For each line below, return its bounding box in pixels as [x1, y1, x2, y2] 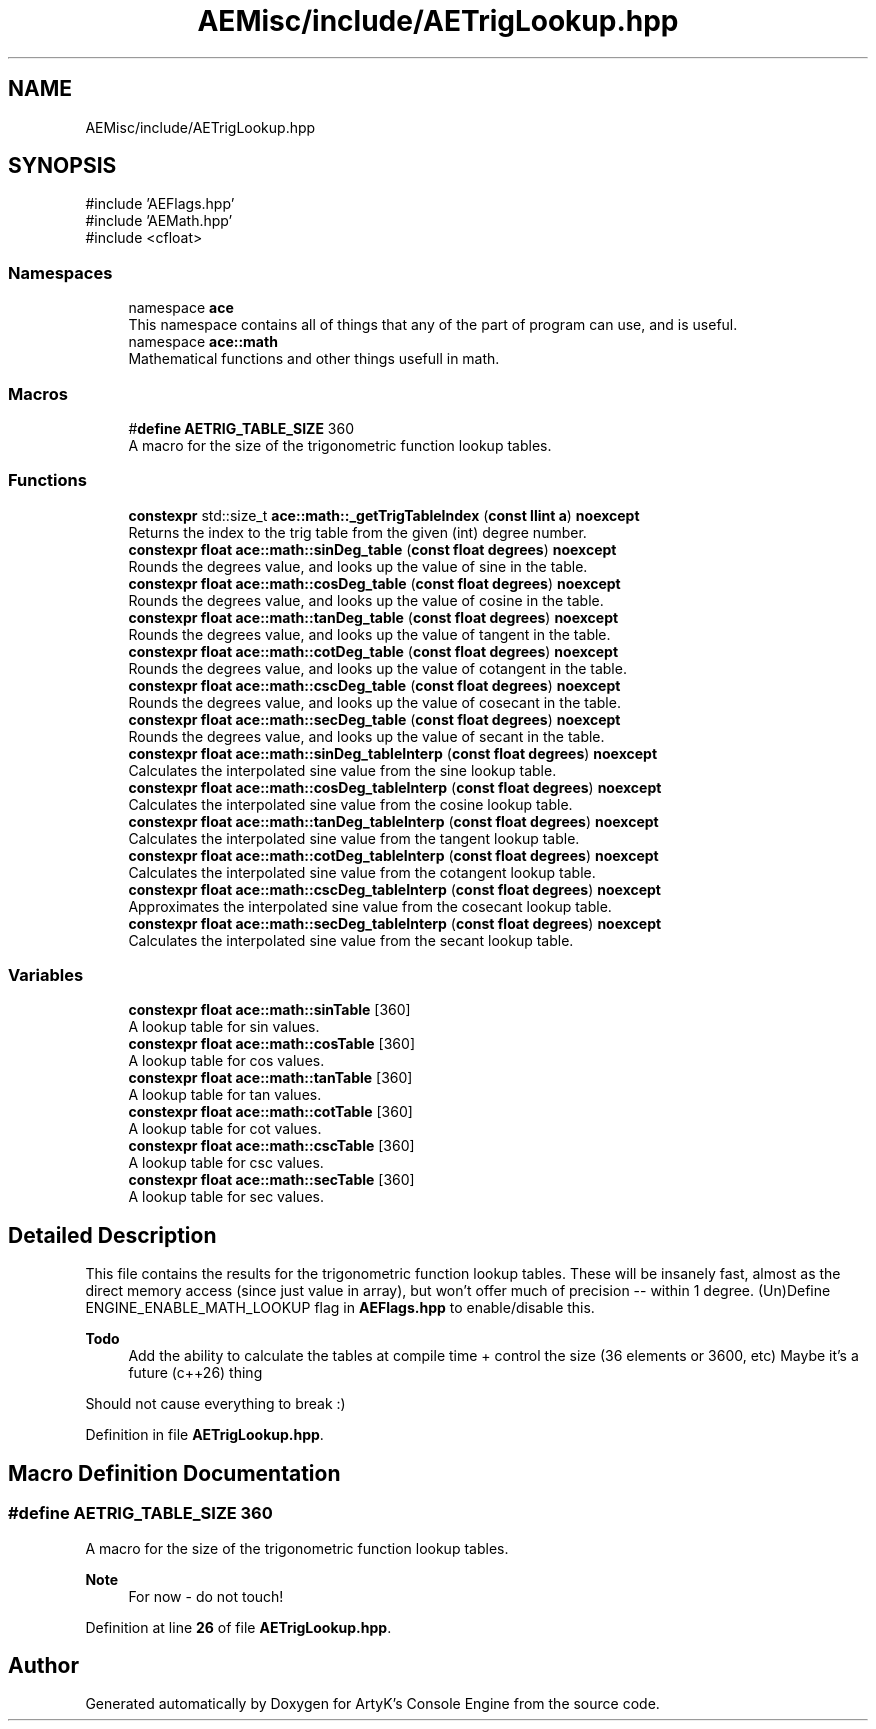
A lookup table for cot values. [128, 1120, 322, 1138]
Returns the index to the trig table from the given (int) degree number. [128, 523, 587, 541]
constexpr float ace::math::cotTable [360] [128, 1103, 413, 1121]
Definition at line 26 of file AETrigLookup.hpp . [85, 1618, 392, 1636]
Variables [8, 965, 84, 986]
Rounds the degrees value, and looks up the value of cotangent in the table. [128, 659, 627, 677]
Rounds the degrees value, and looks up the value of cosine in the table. [128, 591, 604, 609]
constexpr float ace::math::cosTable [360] [128, 1035, 415, 1053]
